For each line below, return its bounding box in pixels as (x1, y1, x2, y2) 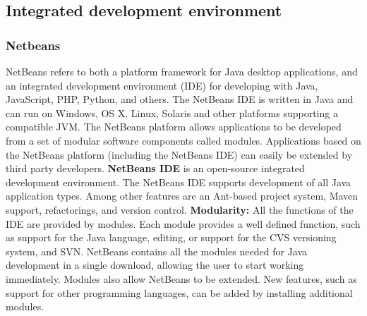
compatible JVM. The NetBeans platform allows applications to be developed (6, 119, 342, 134)
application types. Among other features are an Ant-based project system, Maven (6, 188, 359, 203)
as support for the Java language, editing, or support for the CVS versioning (6, 230, 337, 245)
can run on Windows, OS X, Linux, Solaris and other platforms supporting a (6, 105, 338, 120)
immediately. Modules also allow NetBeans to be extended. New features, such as (6, 271, 357, 286)
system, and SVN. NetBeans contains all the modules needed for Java (6, 243, 307, 258)
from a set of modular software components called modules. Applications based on (6, 133, 361, 147)
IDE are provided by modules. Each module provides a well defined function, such (6, 216, 361, 231)
